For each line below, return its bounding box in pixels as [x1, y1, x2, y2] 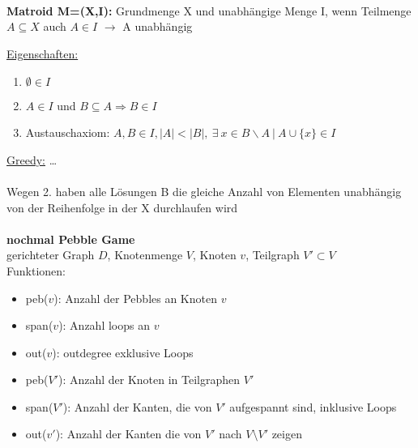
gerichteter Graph [6, 246, 95, 263]
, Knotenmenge [107, 246, 183, 263]
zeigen [271, 425, 302, 442]
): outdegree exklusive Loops [52, 343, 194, 361]
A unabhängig [122, 18, 193, 35]
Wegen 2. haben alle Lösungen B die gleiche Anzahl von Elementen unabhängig [6, 182, 402, 199]
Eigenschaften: [6, 45, 79, 62]
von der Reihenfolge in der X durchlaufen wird [6, 198, 238, 215]
